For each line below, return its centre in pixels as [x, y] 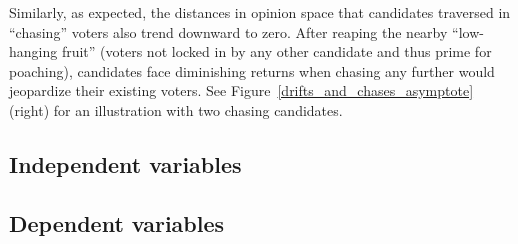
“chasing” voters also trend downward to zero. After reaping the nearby [228, 31]
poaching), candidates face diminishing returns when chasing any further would [252, 70]
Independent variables [125, 163]
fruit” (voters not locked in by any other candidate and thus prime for [276, 51]
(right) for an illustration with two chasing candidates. [176, 109]
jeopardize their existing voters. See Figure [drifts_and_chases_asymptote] [241, 90]
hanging [33, 51]
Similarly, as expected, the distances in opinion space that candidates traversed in [260, 12]
